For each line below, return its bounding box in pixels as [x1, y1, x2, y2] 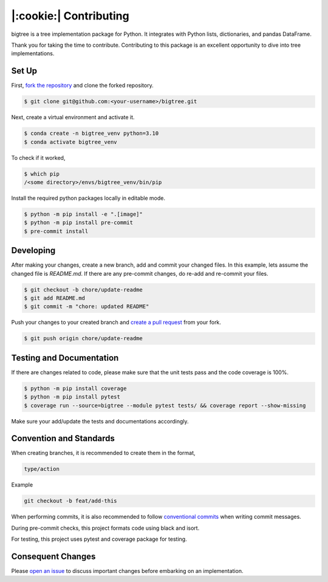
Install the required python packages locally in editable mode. [11, 194, 165, 202]
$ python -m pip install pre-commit [24, 219, 134, 226]
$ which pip [24, 170, 60, 177]
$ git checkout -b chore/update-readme [24, 286, 143, 293]
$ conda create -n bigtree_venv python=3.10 [24, 130, 159, 137]
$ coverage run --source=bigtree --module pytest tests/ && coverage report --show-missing [24, 402, 306, 409]
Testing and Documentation [11, 352, 119, 363]
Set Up [11, 66, 38, 76]
